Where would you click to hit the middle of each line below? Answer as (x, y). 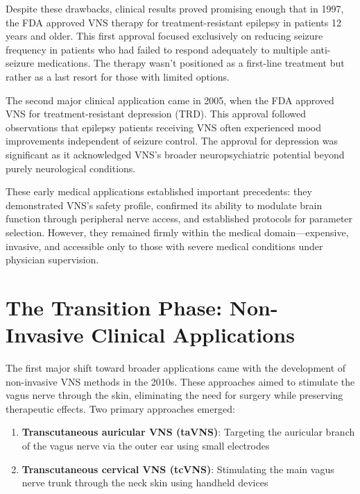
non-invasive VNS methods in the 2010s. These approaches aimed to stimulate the (180, 381)
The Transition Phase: (114, 307)
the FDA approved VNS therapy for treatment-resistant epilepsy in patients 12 (173, 22)
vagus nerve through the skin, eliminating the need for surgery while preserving (174, 395)
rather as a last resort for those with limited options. (118, 76)
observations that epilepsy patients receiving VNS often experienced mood (164, 127)
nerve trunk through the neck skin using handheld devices (145, 483)
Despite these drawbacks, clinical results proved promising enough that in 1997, (175, 8)
